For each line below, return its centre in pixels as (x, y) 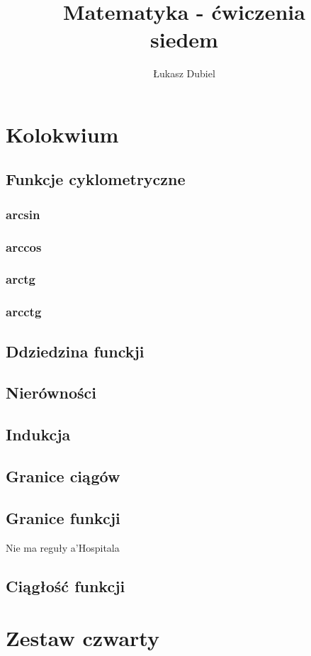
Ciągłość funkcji (66, 585)
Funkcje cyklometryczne (96, 179)
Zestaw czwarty (83, 638)
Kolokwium (62, 134)
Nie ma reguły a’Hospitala (63, 547)
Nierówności (51, 393)
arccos (24, 246)
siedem (184, 39)
